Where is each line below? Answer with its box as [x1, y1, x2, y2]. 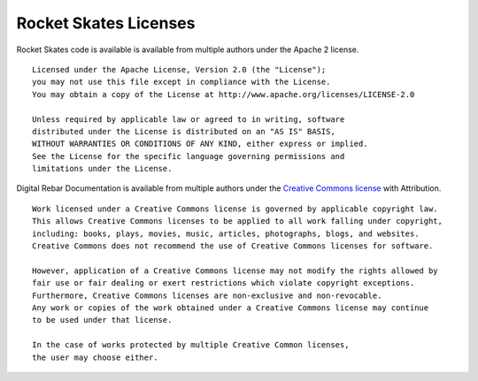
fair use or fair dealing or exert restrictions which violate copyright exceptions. [32, 278, 415, 288]
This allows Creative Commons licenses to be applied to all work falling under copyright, [32, 217, 443, 226]
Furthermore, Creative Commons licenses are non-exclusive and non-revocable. [32, 290, 382, 301]
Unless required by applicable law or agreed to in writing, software [32, 114, 345, 124]
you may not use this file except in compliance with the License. [32, 77, 331, 88]
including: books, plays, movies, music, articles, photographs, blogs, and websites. [32, 228, 420, 239]
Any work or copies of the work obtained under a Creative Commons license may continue [32, 302, 429, 313]
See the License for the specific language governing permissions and [32, 151, 345, 161]
